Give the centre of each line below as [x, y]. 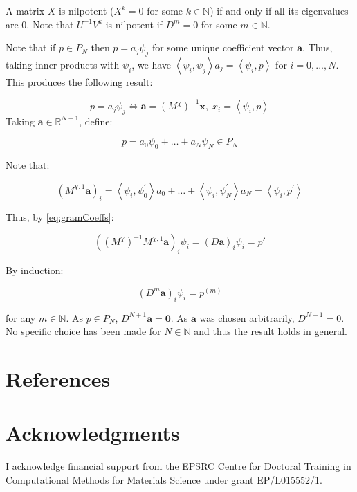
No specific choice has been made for [83, 331]
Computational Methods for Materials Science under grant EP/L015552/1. [164, 479]
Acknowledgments [93, 433]
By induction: [35, 270]
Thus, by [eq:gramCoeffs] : [60, 216]
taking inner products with [63, 64]
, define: [96, 121]
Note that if [31, 47]
